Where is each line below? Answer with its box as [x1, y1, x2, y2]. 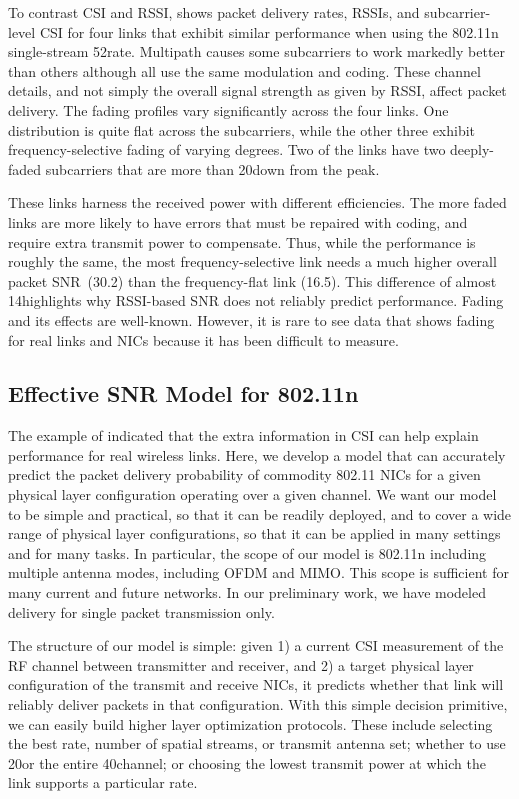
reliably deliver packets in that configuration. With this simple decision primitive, [8, 694, 508, 715]
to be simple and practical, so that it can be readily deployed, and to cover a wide [8, 503, 512, 524]
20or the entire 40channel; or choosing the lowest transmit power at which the [8, 752, 486, 773]
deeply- [450, 139, 495, 160]
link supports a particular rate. [8, 772, 198, 793]
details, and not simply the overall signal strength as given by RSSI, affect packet [8, 80, 507, 101]
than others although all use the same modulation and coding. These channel [8, 60, 481, 81]
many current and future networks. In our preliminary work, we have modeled [8, 582, 486, 603]
